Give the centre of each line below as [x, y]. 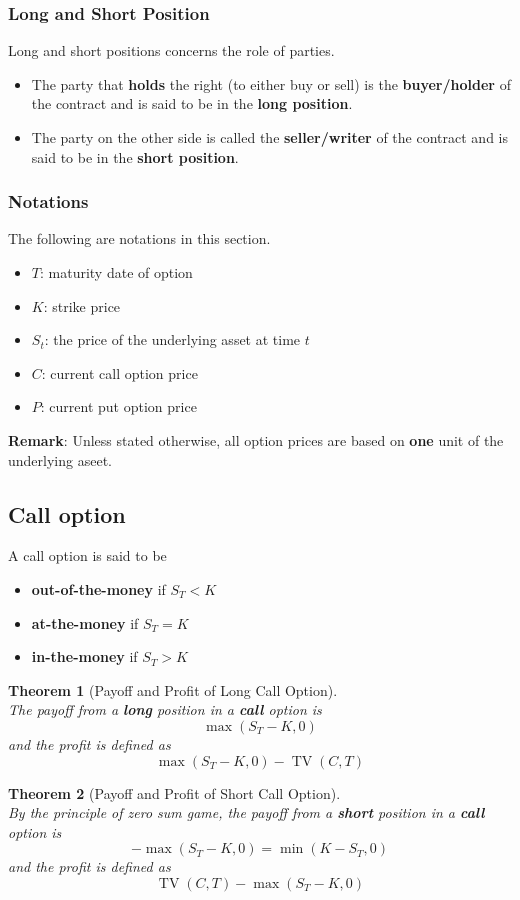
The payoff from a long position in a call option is [165, 709]
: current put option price [118, 406]
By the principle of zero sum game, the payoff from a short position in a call [246, 812]
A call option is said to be [87, 555]
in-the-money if [84, 656]
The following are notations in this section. [139, 238]
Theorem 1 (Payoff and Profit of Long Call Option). [173, 689]
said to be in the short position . [135, 156]
